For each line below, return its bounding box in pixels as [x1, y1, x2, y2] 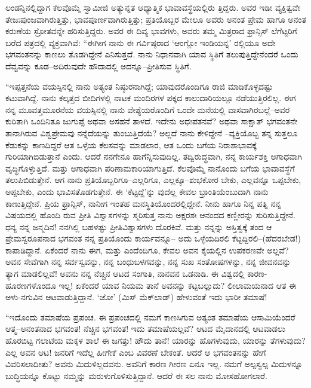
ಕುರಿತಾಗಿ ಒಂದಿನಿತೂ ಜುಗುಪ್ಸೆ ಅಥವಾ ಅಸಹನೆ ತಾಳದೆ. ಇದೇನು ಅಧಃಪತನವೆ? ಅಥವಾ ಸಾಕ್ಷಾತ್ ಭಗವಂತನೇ [5, 115, 298, 127]
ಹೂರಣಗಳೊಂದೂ [5, 279, 56, 291]
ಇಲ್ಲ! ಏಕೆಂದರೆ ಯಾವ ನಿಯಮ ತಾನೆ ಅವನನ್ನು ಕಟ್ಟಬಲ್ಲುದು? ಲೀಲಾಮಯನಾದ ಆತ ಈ [58, 279, 297, 291]
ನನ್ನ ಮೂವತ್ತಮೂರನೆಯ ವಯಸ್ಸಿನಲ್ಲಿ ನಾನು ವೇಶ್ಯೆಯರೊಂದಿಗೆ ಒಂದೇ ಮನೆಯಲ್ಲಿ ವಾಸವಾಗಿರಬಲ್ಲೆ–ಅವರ [5, 103, 290, 115]
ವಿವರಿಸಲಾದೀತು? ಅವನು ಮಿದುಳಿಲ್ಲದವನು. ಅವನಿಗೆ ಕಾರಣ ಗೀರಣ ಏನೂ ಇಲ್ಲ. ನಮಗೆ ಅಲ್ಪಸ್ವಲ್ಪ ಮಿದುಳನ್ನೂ [5, 358, 303, 370]
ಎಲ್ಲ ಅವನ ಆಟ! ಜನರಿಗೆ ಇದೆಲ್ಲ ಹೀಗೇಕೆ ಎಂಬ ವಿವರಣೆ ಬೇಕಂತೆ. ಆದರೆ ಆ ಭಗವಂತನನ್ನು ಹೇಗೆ [5, 346, 266, 358]
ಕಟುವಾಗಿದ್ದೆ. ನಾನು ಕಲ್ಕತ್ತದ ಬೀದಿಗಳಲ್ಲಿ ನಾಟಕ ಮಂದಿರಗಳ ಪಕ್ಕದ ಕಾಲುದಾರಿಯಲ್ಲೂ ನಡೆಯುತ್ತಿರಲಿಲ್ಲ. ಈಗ [5, 91, 296, 104]
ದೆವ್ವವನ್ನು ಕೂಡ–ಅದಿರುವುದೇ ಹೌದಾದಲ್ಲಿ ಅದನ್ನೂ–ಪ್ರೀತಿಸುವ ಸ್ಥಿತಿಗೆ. [5, 59, 192, 72]
